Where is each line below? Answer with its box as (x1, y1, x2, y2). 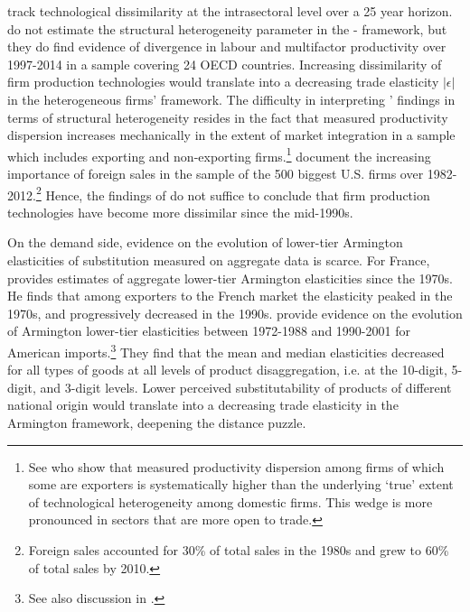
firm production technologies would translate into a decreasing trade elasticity (7, 72, 439, 91)
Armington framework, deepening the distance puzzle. (7, 413, 306, 432)
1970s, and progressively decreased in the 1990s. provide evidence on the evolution (7, 303, 463, 322)
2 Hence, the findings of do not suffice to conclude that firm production (35, 182, 430, 204)
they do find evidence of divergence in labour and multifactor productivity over (7, 37, 446, 56)
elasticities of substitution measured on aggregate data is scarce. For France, (7, 251, 430, 270)
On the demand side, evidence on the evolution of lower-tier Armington (7, 233, 403, 252)
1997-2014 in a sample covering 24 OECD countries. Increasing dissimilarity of (7, 54, 442, 73)
